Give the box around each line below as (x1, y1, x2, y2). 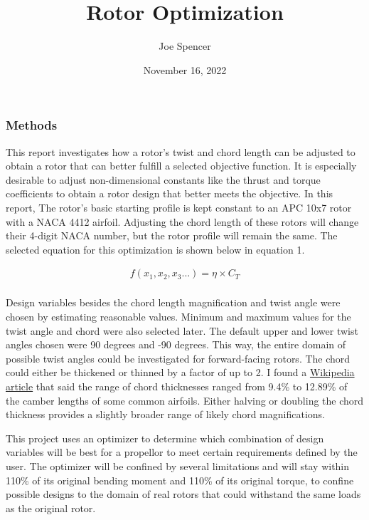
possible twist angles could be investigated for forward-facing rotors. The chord (6, 350, 351, 365)
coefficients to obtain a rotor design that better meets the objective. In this (6, 186, 333, 201)
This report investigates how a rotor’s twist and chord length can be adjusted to (6, 144, 355, 159)
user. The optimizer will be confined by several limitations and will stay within (6, 458, 350, 473)
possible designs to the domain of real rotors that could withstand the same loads (6, 487, 361, 501)
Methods (6, 116, 58, 134)
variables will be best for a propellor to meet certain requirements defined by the (6, 444, 358, 459)
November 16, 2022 (143, 62, 227, 77)
